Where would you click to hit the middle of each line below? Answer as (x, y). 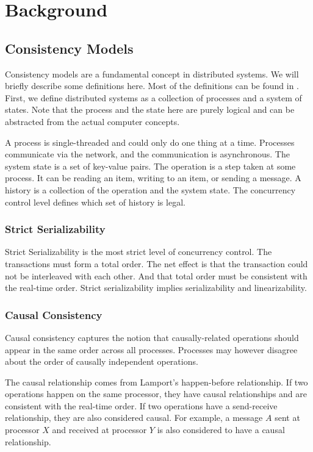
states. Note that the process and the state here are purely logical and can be (150, 109)
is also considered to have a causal (221, 430)
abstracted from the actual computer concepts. (92, 121)
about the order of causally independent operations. (102, 361)
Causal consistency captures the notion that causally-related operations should (152, 337)
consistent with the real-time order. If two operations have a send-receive (141, 405)
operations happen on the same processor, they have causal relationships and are (156, 394)
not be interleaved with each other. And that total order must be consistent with (156, 275)
